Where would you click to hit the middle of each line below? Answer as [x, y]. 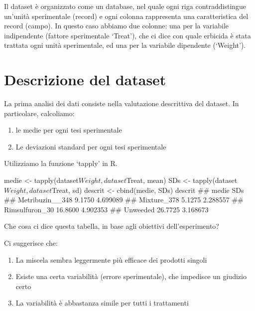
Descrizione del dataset [85, 79]
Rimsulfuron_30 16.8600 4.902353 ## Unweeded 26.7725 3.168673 [106, 209]
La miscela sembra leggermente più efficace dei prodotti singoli [111, 259]
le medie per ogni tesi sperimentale [69, 130]
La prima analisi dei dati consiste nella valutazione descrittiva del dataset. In [122, 103]
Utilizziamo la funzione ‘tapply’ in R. [61, 163]
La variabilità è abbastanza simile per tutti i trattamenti [102, 303]
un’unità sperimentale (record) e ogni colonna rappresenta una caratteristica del [126, 16]
